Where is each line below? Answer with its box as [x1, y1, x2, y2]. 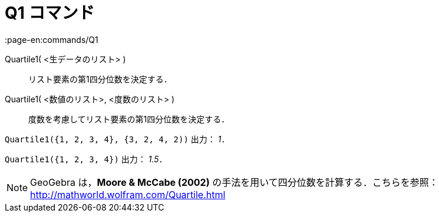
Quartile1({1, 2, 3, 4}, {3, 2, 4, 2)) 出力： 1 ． [5, 133, 230, 144]
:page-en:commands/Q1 [5, 34, 98, 45]
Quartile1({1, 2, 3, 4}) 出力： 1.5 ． [5, 153, 167, 164]
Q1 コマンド [5, 3, 95, 23]
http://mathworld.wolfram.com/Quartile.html [30, 188, 226, 201]
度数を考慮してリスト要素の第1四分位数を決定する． [28, 113, 230, 124]
